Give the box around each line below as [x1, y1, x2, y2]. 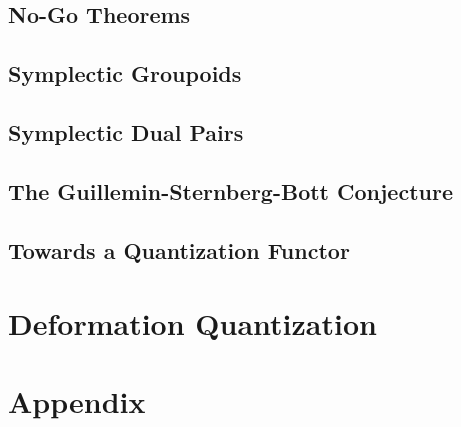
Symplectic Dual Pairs [8, 116, 244, 147]
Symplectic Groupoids [8, 58, 242, 89]
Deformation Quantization [8, 303, 377, 344]
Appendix [8, 381, 146, 422]
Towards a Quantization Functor [8, 234, 350, 265]
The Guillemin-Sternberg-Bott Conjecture [8, 175, 453, 206]
